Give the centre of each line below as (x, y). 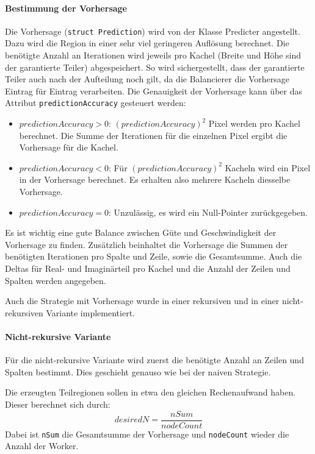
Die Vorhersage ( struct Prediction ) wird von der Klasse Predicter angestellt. (153, 31)
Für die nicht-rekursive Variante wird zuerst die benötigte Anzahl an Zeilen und (154, 360)
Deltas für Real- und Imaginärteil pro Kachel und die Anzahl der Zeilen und (148, 268)
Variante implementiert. (90, 312)
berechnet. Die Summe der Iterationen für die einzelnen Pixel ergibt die (153, 135)
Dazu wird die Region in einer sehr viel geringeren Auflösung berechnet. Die (147, 43)
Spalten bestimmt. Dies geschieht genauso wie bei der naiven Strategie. (138, 371)
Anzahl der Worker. (42, 446)
